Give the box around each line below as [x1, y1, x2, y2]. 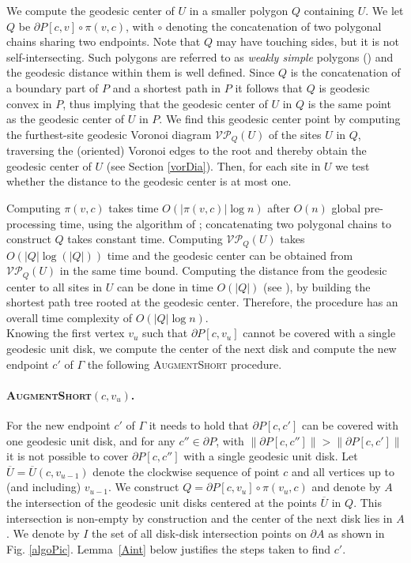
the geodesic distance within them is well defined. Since [6, 64, 275, 81]
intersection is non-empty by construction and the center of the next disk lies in [6, 509, 393, 526]
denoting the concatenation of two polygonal [165, 17, 382, 34]
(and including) [6, 479, 81, 495]
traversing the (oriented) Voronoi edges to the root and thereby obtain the [6, 142, 367, 159]
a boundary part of [6, 79, 99, 96]
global [331, 199, 361, 216]
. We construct [107, 479, 179, 495]
